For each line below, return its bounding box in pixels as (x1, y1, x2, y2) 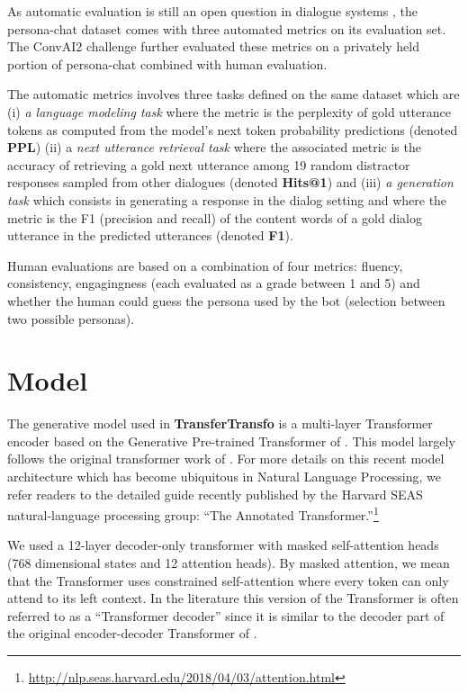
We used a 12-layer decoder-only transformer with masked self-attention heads (7, 535, 439, 554)
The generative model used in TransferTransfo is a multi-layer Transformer (7, 414, 433, 433)
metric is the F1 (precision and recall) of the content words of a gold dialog (7, 208, 423, 227)
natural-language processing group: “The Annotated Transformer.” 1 (7, 503, 379, 524)
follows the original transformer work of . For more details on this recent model (7, 449, 445, 468)
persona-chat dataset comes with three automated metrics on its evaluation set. (7, 19, 446, 38)
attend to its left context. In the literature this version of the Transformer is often (7, 589, 459, 607)
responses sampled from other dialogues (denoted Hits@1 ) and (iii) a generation (7, 173, 454, 192)
